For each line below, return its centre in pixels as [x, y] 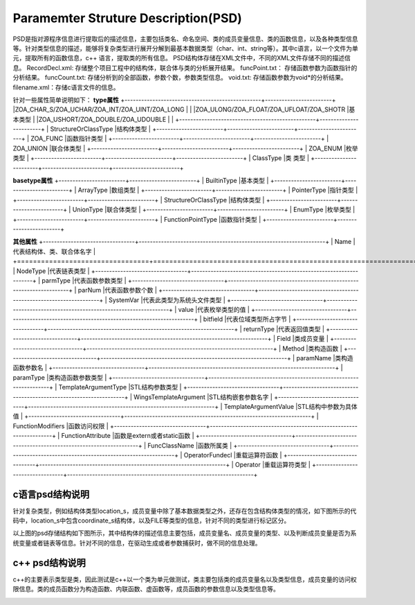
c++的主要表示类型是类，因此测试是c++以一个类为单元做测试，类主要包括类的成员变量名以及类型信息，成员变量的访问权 [185, 579]
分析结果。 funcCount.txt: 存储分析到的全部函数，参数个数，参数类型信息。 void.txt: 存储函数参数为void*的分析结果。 [180, 78]
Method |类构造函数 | [312, 348]
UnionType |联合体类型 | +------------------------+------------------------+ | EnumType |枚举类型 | [214, 210]
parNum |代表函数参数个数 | [117, 290]
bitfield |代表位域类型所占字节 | [247, 319]
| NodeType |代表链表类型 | [51, 271]
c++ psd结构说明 [49, 562]
